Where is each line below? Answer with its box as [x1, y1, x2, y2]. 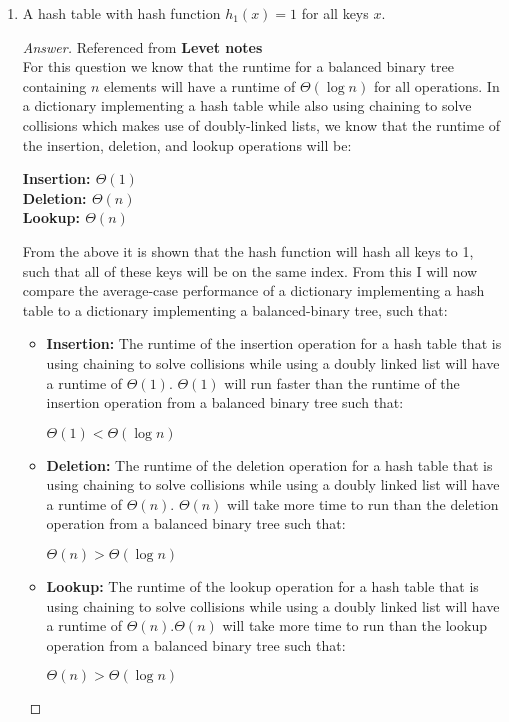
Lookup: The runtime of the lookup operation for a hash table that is [46, 576, 479, 597]
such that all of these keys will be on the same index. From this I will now [22, 260, 478, 281]
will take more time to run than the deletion [227, 493, 499, 514]
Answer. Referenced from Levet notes [22, 36, 263, 57]
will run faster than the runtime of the [224, 372, 460, 393]
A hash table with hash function [22, 3, 221, 23]
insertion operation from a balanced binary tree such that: [46, 392, 404, 413]
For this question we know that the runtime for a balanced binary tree [22, 56, 454, 77]
